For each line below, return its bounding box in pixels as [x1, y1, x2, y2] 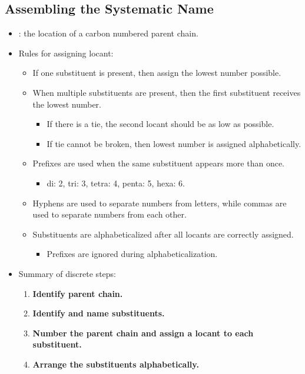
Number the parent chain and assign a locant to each [32, 326, 254, 339]
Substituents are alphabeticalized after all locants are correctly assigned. [32, 228, 294, 240]
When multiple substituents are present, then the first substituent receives [32, 86, 301, 98]
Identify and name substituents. [32, 307, 165, 319]
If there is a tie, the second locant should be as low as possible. [47, 118, 274, 130]
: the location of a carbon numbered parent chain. [18, 27, 198, 39]
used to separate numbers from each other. [32, 208, 187, 221]
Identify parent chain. [32, 287, 123, 299]
